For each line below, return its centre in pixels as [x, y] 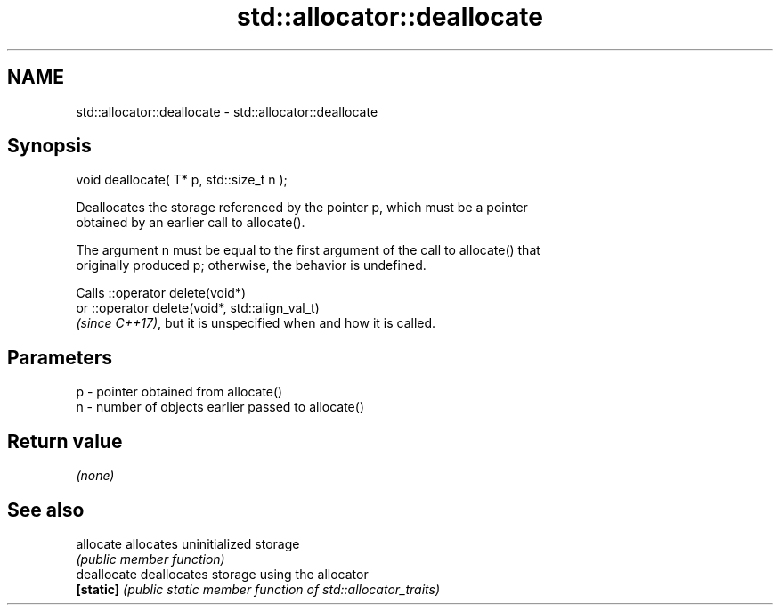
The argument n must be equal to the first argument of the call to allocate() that [308, 250]
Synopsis [49, 146]
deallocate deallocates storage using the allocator [222, 574]
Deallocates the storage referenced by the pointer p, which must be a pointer [302, 208]
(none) [95, 476]
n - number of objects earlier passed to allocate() [220, 407]
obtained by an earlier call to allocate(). [191, 223]
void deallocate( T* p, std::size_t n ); [182, 180]
